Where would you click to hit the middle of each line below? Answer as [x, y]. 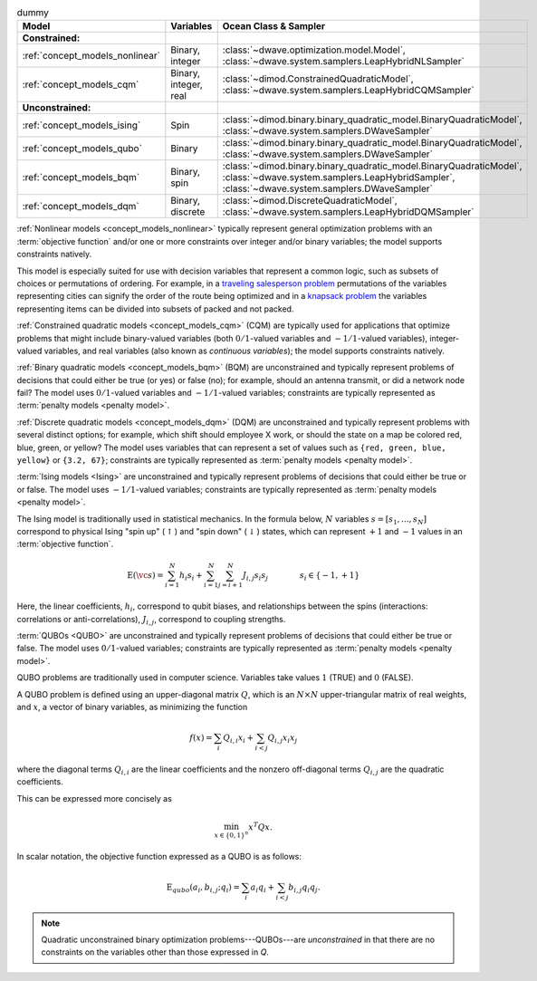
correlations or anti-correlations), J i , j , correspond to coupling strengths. [151, 620]
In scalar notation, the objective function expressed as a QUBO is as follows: [159, 856]
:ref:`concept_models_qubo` [82, 149]
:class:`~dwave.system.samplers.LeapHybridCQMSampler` [348, 91]
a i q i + [263, 888]
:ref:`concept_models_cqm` [81, 84]
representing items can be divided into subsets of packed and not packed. [155, 309]
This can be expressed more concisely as [94, 798]
